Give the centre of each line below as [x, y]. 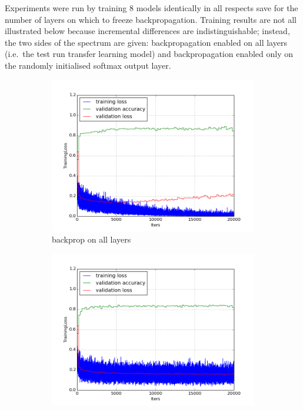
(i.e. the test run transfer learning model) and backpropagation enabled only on [149, 54]
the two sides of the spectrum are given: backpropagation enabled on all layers [146, 42]
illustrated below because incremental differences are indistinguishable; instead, [147, 31]
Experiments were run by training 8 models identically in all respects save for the [151, 8]
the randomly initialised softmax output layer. [88, 65]
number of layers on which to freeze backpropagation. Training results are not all [151, 19]
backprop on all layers [91, 239]
